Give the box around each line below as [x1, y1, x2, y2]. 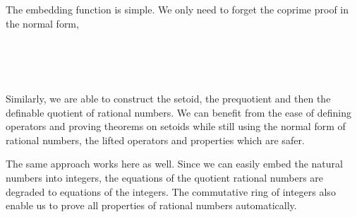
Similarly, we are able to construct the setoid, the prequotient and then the [6, 90, 331, 105]
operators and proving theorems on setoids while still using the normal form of [6, 119, 346, 134]
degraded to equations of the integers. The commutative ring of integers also [6, 184, 336, 199]
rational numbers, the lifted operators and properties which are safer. [6, 132, 305, 147]
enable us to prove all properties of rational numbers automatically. [6, 198, 297, 213]
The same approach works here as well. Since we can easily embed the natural [6, 156, 343, 171]
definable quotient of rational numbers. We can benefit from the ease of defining [6, 105, 351, 119]
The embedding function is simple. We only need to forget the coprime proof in [6, 2, 349, 16]
